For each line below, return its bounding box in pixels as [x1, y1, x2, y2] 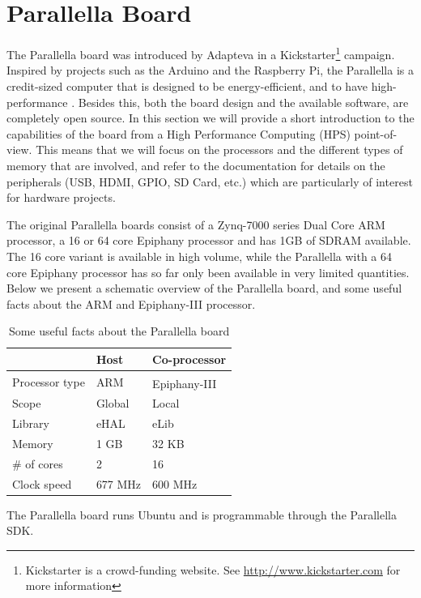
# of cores [12, 455, 63, 472]
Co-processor [152, 350, 227, 367]
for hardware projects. [6, 189, 116, 206]
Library [12, 415, 49, 432]
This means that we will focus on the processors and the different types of [36, 141, 403, 158]
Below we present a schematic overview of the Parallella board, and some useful [6, 280, 402, 297]
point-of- [354, 125, 398, 142]
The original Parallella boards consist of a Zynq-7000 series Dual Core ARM [6, 216, 385, 233]
